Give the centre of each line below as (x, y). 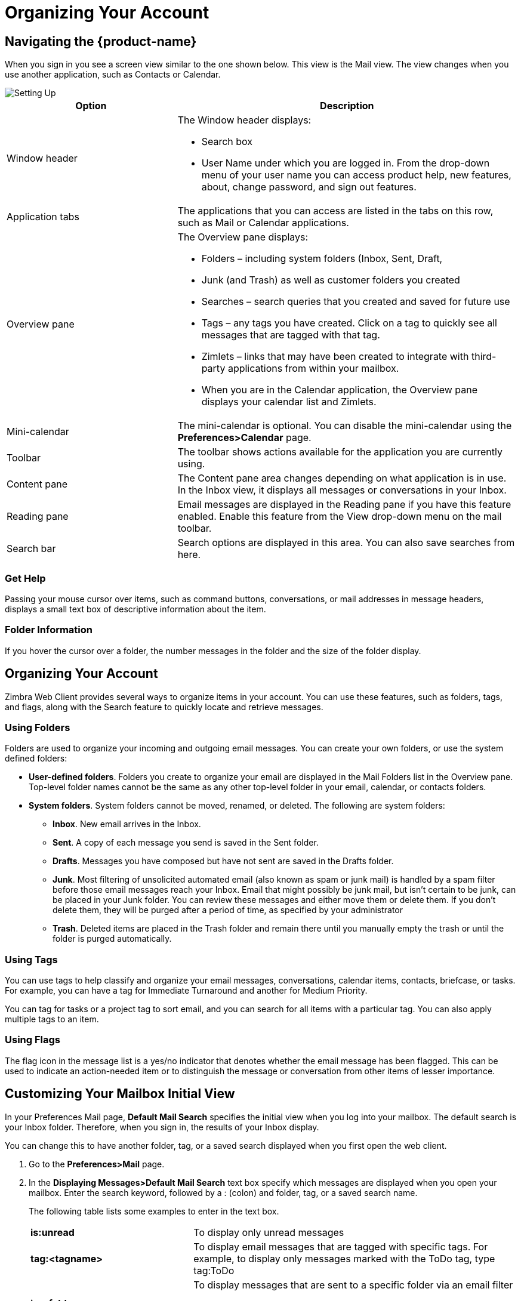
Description (347, 106)
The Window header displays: (244, 120)
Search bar (31, 549)
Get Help (25, 578)
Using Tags (31, 959)
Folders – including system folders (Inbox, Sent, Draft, (322, 259)
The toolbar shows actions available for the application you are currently (340, 452)
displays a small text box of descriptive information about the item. (135, 609)
